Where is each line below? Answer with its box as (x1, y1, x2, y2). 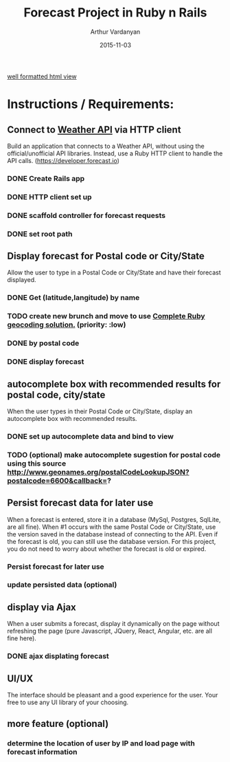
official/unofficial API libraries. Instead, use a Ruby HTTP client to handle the (7, 149, 223, 157)
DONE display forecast (7, 357, 84, 367)
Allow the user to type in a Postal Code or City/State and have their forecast (7, 268, 221, 276)
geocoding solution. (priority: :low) (7, 320, 126, 329)
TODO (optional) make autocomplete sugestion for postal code (7, 450, 221, 459)
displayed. (7, 276, 36, 284)
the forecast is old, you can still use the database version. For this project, (7, 537, 216, 545)
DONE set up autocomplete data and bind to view (7, 431, 174, 441)
